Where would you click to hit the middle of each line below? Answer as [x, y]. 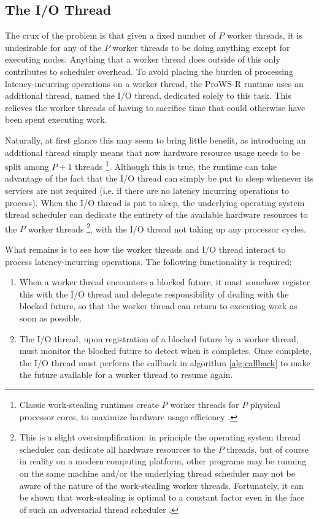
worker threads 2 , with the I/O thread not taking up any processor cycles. [167, 228]
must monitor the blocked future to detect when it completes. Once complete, [165, 351]
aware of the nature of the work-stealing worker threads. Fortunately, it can [161, 485]
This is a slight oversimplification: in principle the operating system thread [160, 437]
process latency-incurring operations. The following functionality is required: [148, 261]
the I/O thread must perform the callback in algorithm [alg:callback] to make [165, 362]
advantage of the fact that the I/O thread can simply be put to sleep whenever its [159, 178]
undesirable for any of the [53, 47]
